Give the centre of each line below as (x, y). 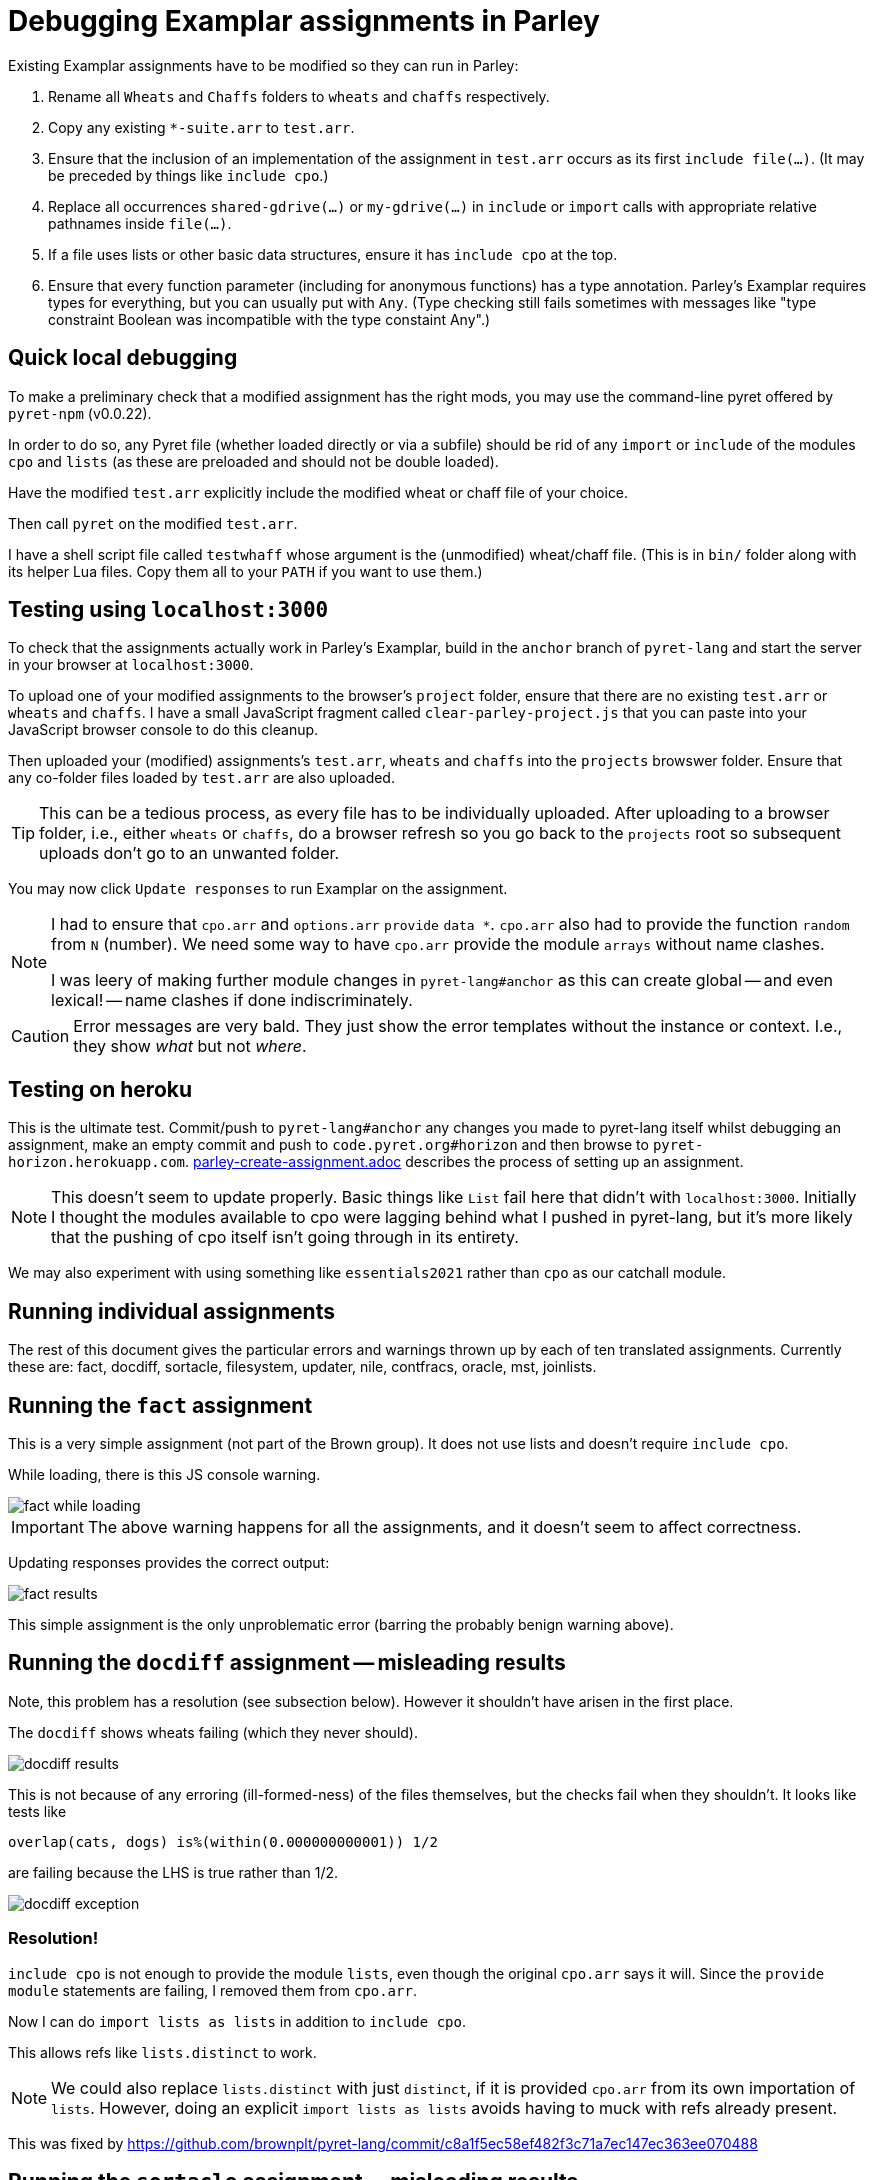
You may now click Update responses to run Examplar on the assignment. (258, 889)
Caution (40, 1036)
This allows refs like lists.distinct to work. (162, 2052)
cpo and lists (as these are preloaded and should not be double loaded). (253, 461)
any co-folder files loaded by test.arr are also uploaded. (201, 778)
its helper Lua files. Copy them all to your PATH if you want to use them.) (245, 571)
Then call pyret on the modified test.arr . (153, 523)
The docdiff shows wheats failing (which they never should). (213, 1732)
